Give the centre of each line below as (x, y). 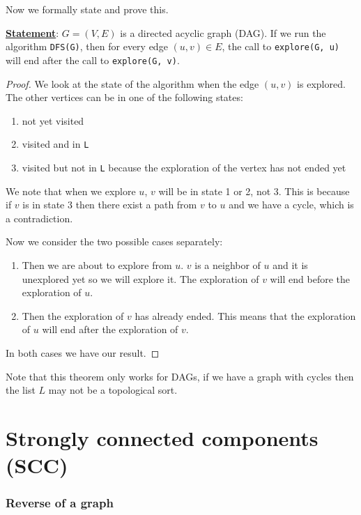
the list (21, 390)
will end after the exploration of (110, 329)
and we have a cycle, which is (291, 205)
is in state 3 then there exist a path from (110, 205)
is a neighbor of (228, 264)
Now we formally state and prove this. (87, 9)
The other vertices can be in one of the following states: (124, 97)
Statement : (32, 32)
